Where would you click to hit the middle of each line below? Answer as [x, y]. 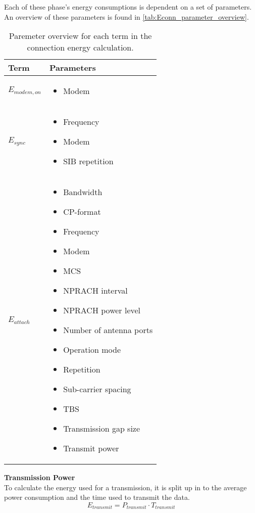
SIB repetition [88, 161]
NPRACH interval [95, 291]
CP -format [82, 212]
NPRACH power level [102, 310]
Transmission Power [40, 477]
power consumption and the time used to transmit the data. [97, 497]
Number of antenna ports [108, 330]
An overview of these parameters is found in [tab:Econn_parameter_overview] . [126, 16]
